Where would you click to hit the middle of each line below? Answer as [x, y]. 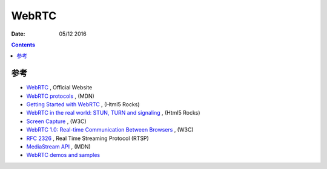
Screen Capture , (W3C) [57, 121]
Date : [18, 34]
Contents [23, 45]
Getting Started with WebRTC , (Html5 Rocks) [83, 104]
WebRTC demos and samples [63, 155]
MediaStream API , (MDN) [58, 146]
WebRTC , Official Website [59, 88]
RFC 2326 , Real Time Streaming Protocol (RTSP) [88, 138]
